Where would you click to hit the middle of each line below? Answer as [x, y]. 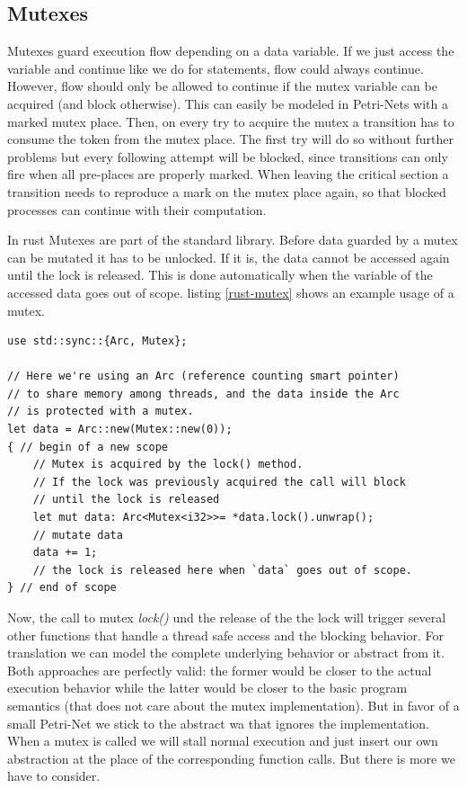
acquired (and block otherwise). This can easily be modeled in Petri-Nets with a [228, 103]
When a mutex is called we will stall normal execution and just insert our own [223, 741]
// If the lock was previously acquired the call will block [219, 482]
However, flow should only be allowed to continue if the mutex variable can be [222, 86]
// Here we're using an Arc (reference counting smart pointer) [203, 376]
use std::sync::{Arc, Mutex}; [97, 341]
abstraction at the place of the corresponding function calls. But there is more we [231, 758]
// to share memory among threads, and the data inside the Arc [203, 394]
